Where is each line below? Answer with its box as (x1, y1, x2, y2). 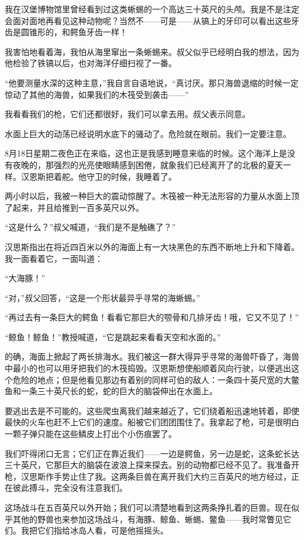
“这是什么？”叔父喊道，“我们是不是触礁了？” (5, 221, 176, 233)
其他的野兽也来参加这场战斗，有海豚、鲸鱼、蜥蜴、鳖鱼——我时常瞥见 (12, 512, 283, 525)
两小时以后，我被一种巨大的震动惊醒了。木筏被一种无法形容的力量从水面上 (5, 190, 291, 202)
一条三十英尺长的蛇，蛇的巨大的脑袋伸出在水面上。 (20, 385, 217, 397)
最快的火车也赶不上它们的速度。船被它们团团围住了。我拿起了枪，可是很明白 (5, 416, 299, 428)
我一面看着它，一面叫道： (5, 252, 103, 264)
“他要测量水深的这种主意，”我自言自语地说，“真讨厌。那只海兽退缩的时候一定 (5, 76, 299, 88)
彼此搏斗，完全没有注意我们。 (12, 481, 127, 494)
